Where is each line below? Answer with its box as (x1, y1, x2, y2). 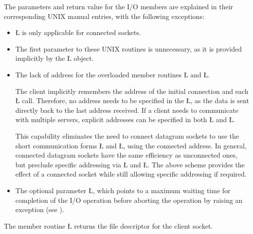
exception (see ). (15, 204, 64, 215)
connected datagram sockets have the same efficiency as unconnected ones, (15, 150, 237, 160)
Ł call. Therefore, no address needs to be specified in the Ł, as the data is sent (15, 95, 249, 106)
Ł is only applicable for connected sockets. (15, 27, 141, 37)
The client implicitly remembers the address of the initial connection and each (15, 86, 249, 96)
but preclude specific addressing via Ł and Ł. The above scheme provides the (15, 159, 245, 169)
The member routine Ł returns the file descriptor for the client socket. (4, 220, 213, 231)
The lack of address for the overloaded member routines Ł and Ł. (15, 69, 210, 79)
